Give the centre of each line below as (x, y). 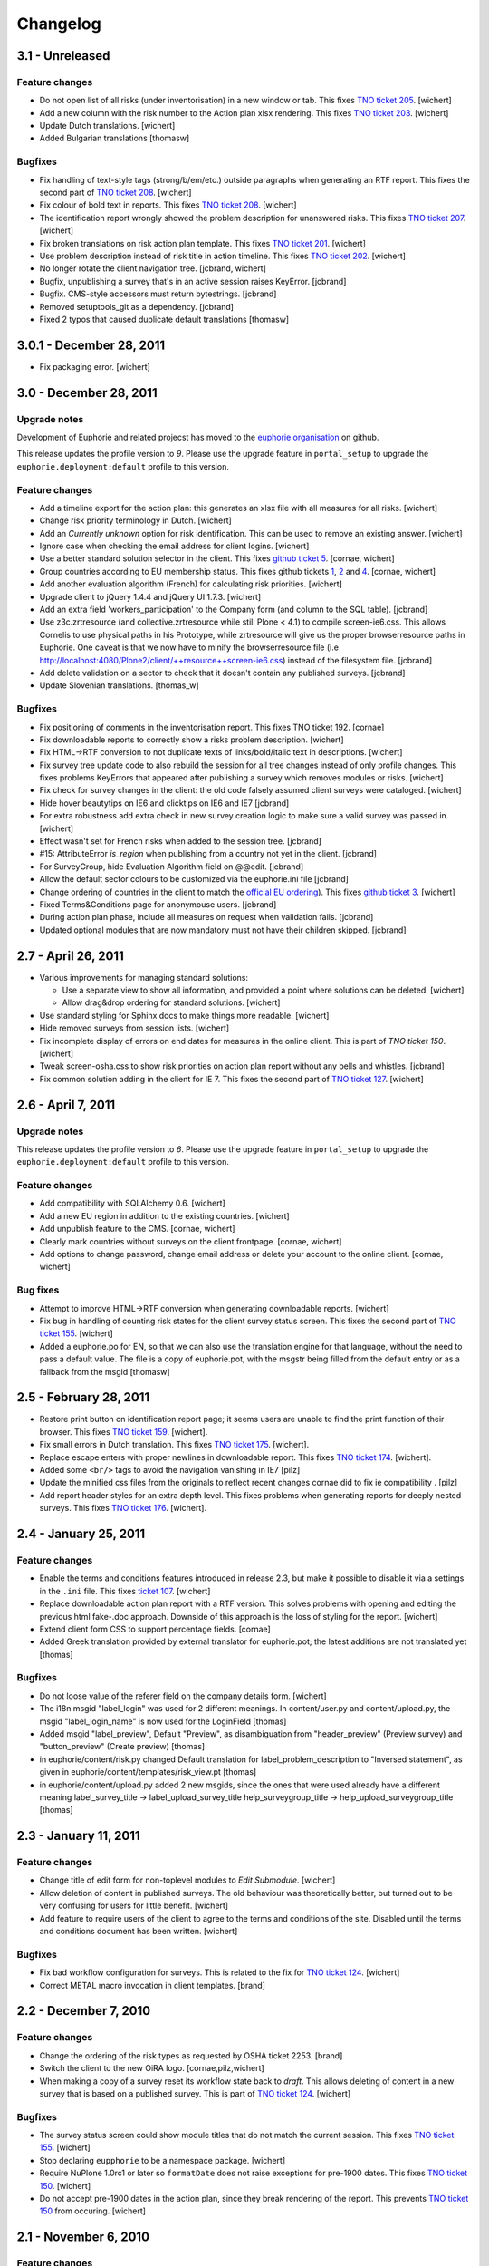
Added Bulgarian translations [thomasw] (115, 138)
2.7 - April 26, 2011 (70, 956)
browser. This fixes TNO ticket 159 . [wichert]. (124, 1431)
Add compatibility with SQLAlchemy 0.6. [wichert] (132, 1203)
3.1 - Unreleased (63, 56)
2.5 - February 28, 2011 (83, 1397)
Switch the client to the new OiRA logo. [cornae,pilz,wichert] (152, 2068)
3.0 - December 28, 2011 (87, 393)
